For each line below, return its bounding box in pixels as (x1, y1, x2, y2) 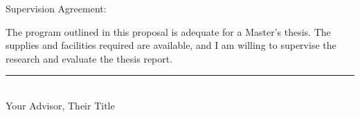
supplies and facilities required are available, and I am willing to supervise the (6, 38, 336, 52)
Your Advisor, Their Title (6, 98, 115, 112)
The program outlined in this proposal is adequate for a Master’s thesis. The (6, 24, 331, 39)
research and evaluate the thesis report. (6, 51, 173, 65)
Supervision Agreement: (6, 1, 107, 15)
